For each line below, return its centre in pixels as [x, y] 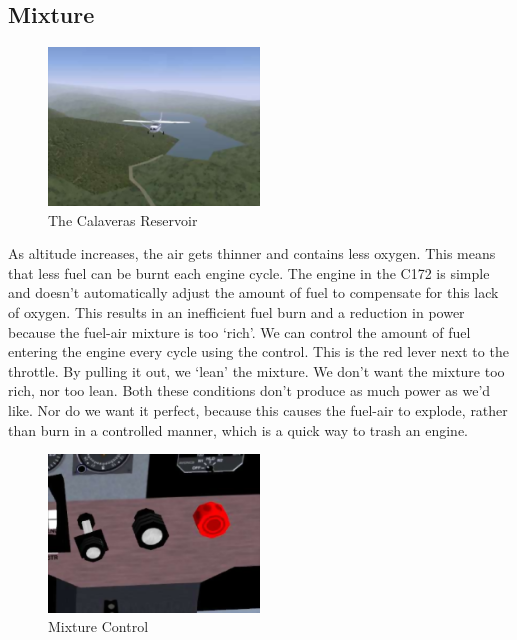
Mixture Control [98, 626]
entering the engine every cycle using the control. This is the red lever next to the [258, 351]
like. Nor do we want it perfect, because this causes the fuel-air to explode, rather [258, 409]
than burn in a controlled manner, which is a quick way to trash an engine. [238, 429]
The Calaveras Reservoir [123, 219]
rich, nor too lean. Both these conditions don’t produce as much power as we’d [249, 390]
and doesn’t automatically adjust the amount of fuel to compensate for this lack [253, 292]
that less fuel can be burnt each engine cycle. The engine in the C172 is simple [249, 272]
